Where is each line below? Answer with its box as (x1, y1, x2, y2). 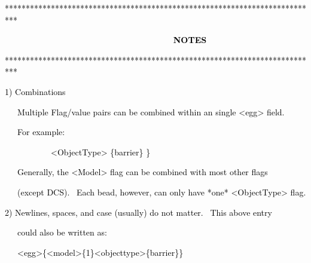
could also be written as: (17, 226, 107, 238)
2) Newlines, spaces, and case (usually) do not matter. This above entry (5, 206, 272, 218)
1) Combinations (5, 85, 66, 97)
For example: (17, 126, 65, 138)
